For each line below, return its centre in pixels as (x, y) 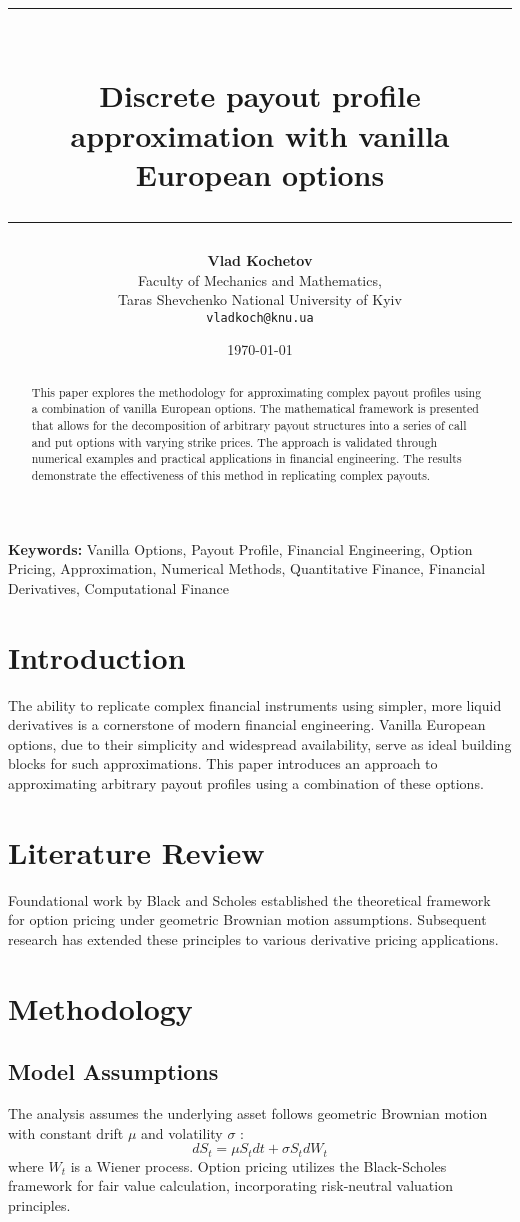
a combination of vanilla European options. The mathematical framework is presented (255, 408)
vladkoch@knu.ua (260, 317)
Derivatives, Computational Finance (119, 587)
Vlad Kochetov (260, 259)
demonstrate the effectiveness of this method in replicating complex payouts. (231, 475)
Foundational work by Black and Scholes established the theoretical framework (249, 899)
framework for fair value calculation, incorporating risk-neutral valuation (230, 1185)
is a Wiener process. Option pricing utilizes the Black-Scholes (258, 1165)
